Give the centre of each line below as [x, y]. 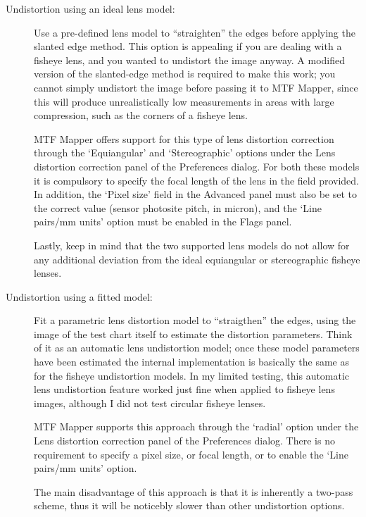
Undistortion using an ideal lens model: [90, 8]
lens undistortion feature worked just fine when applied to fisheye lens [184, 389]
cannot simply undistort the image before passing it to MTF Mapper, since [196, 87]
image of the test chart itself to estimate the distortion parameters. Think [193, 334]
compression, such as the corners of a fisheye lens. [141, 115]
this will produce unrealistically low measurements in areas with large [184, 101]
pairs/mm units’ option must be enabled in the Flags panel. [163, 222]
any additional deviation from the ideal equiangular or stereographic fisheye [197, 259]
